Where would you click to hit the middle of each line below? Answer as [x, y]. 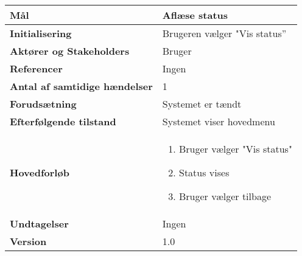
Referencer [36, 68]
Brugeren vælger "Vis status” [224, 33]
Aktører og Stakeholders [70, 51]
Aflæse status [195, 15]
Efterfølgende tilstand [63, 121]
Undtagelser [39, 223]
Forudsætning [43, 104]
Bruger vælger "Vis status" [235, 149]
